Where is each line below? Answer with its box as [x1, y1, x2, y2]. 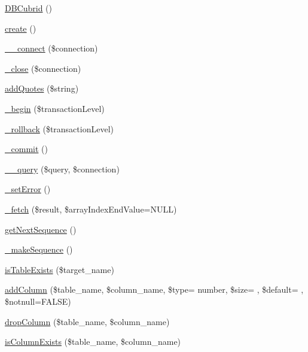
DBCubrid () [5, 2, 53, 14]
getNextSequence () [5, 223, 77, 235]
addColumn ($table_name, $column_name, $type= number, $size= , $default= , [5, 283, 304, 296]
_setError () [5, 183, 51, 195]
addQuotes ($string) [5, 82, 79, 95]
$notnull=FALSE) [5, 295, 71, 307]
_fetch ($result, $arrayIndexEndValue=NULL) [5, 202, 177, 215]
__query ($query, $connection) [5, 162, 120, 175]
